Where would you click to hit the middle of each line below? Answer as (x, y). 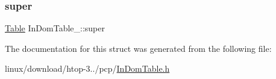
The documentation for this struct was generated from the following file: (138, 48)
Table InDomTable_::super (55, 28)
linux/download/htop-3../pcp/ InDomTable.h (87, 68)
